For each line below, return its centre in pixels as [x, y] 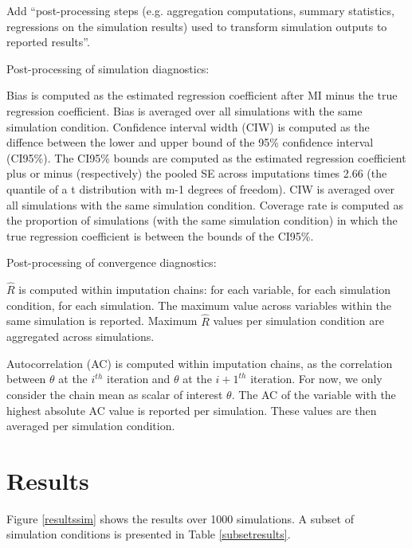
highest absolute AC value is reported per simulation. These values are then [192, 410]
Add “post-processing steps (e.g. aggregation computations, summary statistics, [200, 10]
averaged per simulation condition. [91, 426]
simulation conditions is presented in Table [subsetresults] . [149, 534]
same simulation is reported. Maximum [102, 321]
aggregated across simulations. [80, 337]
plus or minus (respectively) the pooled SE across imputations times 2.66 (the [197, 173]
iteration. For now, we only [316, 379]
